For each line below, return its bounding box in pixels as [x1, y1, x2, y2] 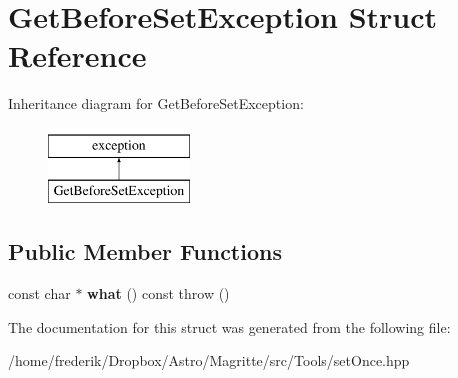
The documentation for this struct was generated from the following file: [8, 316, 451, 337]
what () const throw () [87, 283, 230, 304]
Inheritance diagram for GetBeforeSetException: [8, 93, 304, 114]
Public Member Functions [8, 236, 282, 267]
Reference [8, 35, 147, 76]
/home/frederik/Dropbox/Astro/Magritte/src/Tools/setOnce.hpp [8, 350, 410, 371]
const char [8, 283, 71, 304]
